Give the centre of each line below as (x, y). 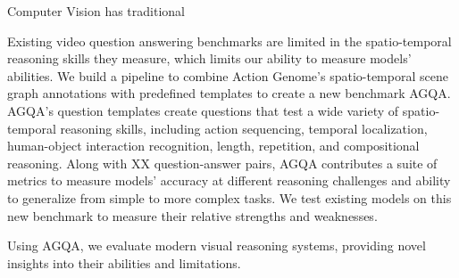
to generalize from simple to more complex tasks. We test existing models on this (229, 197)
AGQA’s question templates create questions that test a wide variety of (203, 110)
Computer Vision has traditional (96, 11)
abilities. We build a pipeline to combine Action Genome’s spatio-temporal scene (228, 75)
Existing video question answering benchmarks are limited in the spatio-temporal (229, 41)
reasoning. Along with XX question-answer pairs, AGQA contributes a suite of (222, 163)
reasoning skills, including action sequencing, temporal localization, (244, 128)
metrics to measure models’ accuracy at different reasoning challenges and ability (229, 180)
